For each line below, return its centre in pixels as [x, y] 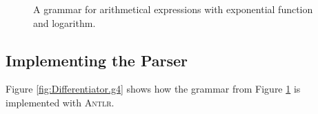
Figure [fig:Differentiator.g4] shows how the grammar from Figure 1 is [153, 89]
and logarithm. [64, 22]
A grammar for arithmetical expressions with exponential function [173, 9]
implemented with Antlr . [60, 102]
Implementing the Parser [97, 60]
